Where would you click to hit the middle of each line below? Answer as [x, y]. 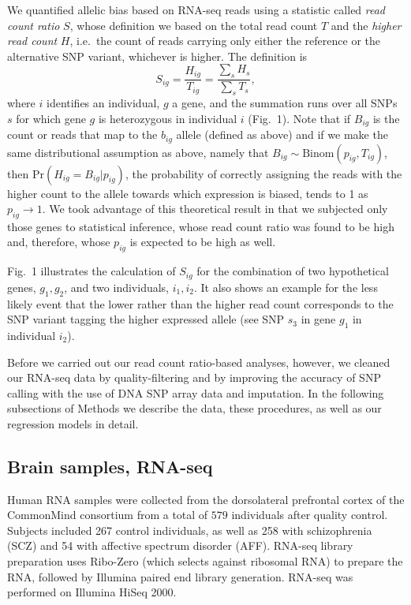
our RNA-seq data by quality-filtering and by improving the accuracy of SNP [194, 377]
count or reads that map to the [82, 134]
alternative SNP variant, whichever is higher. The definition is [157, 56]
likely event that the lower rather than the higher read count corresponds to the [200, 303]
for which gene [51, 118]
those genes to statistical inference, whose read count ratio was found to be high [201, 226]
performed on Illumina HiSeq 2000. [92, 592]
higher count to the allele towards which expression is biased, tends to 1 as [188, 193]
